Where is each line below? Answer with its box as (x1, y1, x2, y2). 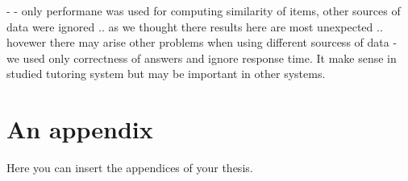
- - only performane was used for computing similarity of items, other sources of (6, 2, 401, 19)
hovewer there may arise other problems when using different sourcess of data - (6, 34, 398, 51)
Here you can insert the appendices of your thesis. (6, 159, 253, 176)
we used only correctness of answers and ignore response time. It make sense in (6, 49, 397, 66)
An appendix (6, 113, 153, 146)
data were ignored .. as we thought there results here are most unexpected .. (6, 18, 383, 35)
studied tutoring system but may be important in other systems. (6, 65, 326, 82)
